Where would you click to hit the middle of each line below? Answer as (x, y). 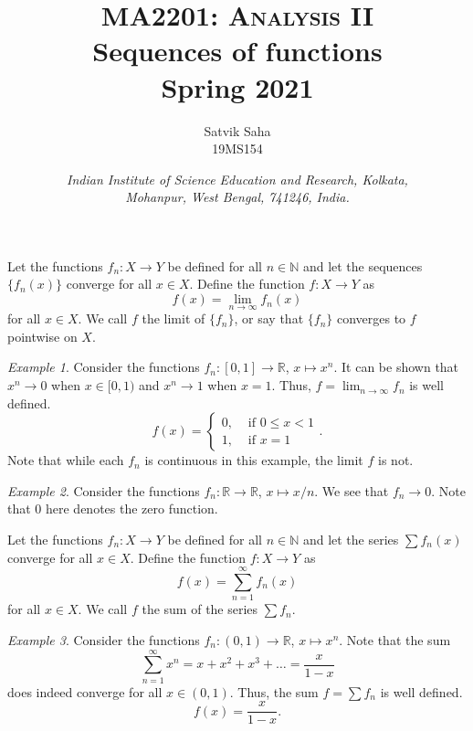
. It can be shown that (396, 367)
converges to (371, 318)
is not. (396, 460)
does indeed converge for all (85, 691)
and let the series (351, 540)
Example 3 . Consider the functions (104, 639)
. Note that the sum (395, 639)
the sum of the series (200, 609)
